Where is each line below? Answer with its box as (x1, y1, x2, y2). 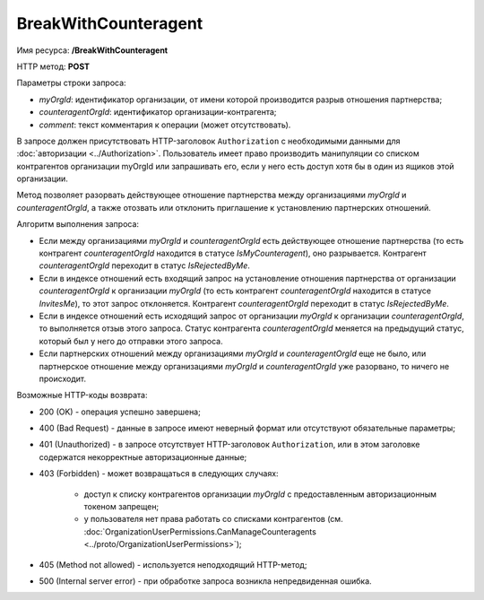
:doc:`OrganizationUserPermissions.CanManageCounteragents (83, 526, 317, 537)
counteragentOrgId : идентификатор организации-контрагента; (39, 107, 277, 117)
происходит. (39, 373, 87, 384)
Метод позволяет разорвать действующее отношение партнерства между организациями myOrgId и (16, 189, 407, 201)
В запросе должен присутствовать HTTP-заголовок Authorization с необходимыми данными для (16, 135, 401, 146)
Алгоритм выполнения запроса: (16, 219, 139, 230)
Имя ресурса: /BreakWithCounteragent (16, 45, 169, 56)
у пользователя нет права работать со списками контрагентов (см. (83, 514, 344, 525)
